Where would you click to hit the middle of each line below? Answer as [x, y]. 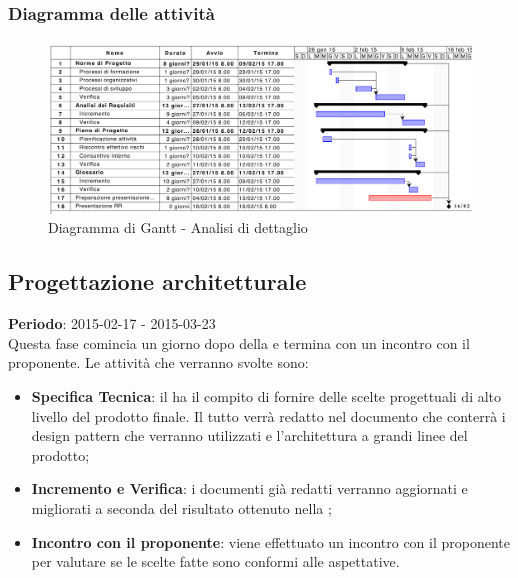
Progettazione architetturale [157, 281]
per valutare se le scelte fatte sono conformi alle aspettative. [215, 561]
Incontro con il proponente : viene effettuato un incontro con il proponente [271, 541]
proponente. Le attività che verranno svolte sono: [158, 362]
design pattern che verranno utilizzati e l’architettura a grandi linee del [249, 435]
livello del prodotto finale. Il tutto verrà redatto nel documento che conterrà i [268, 415]
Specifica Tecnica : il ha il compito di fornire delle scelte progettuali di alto [266, 396]
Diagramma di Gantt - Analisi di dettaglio [178, 227]
